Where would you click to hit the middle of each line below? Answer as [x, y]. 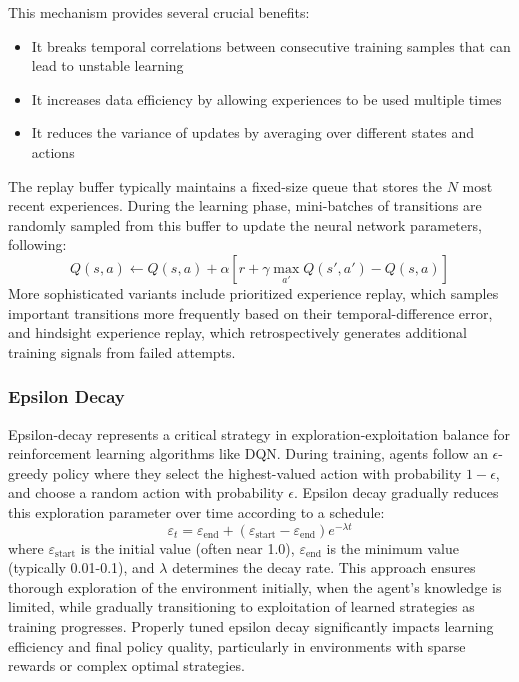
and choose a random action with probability [146, 492]
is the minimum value [392, 547]
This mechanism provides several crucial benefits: [159, 12]
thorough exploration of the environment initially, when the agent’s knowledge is [255, 586]
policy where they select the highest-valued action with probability [257, 472]
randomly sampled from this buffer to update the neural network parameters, [245, 224]
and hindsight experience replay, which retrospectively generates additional [237, 332]
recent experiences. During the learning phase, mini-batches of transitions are [245, 205]
